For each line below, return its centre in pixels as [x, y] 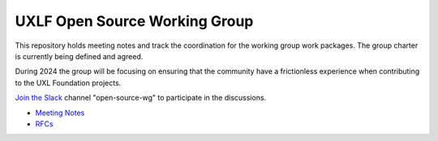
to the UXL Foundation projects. [68, 83]
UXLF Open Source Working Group [134, 21]
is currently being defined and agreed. [79, 56]
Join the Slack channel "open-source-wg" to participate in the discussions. [141, 98]
